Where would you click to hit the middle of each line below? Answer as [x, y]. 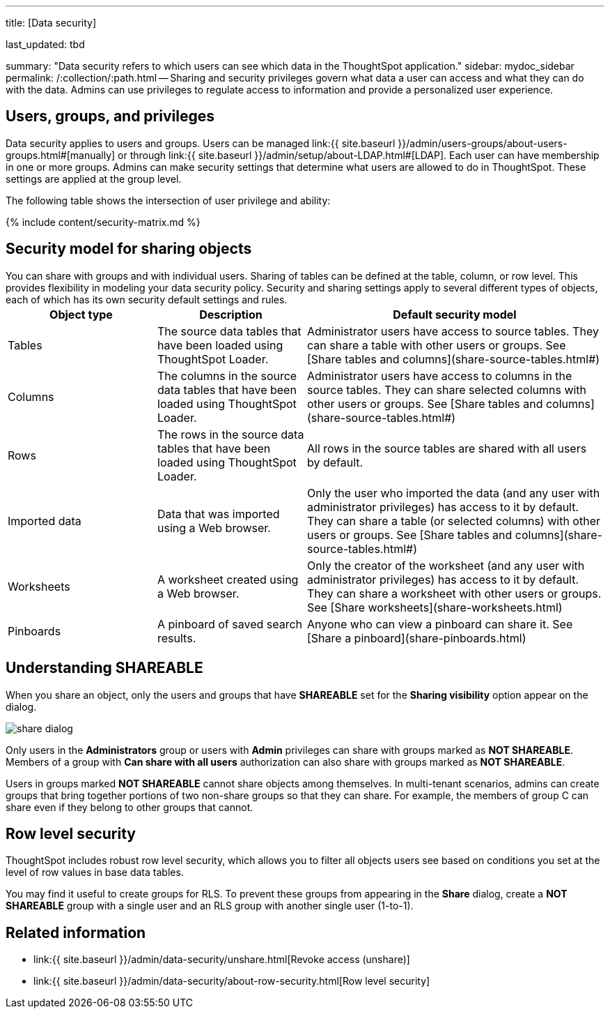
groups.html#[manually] [61, 155]
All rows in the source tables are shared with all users [447, 448]
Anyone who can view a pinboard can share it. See [440, 624]
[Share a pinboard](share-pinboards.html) [417, 638]
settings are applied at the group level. [94, 179]
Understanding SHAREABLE [104, 668]
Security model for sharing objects [129, 249]
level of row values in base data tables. [95, 872]
